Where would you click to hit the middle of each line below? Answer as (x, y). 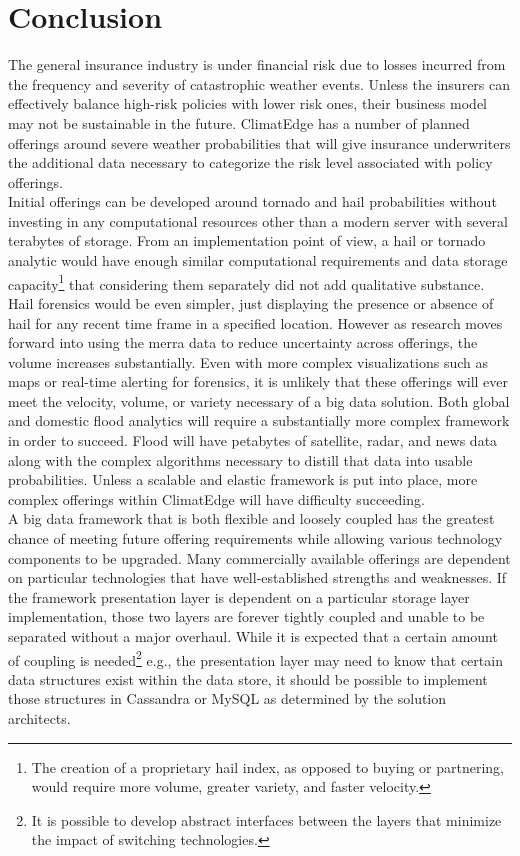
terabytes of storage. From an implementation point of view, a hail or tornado (247, 240)
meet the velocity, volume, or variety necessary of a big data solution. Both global (259, 400)
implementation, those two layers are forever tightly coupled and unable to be (246, 616)
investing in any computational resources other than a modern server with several (258, 220)
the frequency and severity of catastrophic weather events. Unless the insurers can (259, 83)
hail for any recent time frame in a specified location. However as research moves (255, 322)
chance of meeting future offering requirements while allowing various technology (255, 538)
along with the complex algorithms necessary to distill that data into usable (240, 459)
